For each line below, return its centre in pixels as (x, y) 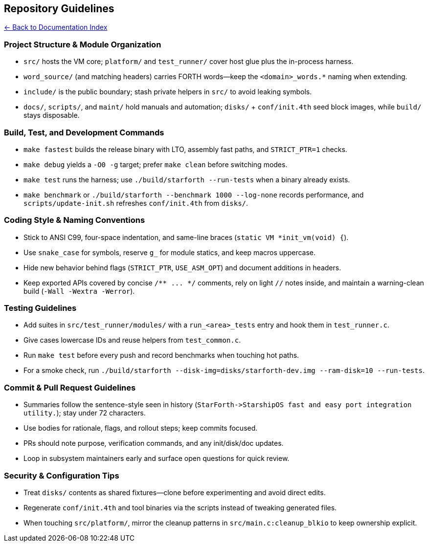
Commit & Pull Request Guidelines (70, 387)
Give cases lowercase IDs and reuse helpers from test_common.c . (132, 340)
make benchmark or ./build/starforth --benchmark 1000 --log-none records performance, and (194, 195)
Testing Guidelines (40, 308)
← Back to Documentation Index (56, 27)
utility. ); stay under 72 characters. (85, 413)
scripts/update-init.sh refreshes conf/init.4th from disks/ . (136, 203)
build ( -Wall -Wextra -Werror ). (79, 291)
